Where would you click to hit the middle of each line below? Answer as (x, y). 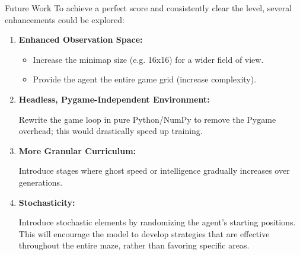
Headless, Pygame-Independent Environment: (114, 99)
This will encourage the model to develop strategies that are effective (144, 233)
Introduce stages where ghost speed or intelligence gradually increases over (154, 170)
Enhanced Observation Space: (81, 39)
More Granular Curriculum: (77, 150)
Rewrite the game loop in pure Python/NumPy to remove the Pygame (147, 119)
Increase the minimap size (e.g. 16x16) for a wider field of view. (148, 59)
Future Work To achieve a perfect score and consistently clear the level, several (149, 8)
